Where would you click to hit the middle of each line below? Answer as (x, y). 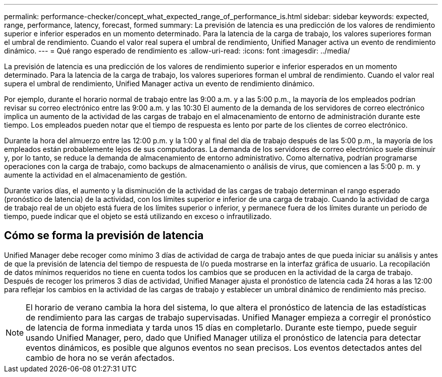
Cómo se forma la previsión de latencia (104, 236)
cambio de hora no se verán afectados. (100, 358)
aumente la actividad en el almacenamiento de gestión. (96, 175)
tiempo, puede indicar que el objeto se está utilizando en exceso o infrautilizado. (138, 216)
